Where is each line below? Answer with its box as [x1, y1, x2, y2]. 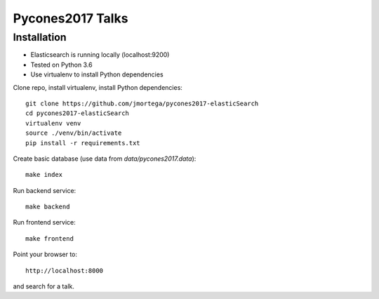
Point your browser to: [13, 250, 77, 259]
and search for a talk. [13, 282, 75, 291]
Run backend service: [13, 186, 77, 194]
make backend [25, 203, 70, 211]
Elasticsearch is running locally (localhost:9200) [30, 51, 170, 59]
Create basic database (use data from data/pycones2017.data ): [13, 154, 197, 163]
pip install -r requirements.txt [25, 139, 140, 147]
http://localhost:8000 [25, 267, 104, 274]
